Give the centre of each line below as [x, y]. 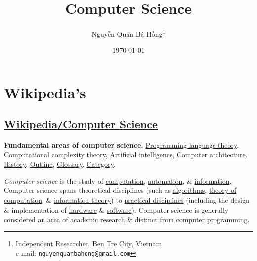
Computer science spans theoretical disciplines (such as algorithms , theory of [120, 190]
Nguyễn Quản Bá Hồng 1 [128, 33]
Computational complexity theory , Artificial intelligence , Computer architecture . [126, 154]
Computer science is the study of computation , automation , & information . [118, 180]
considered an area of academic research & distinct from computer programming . [127, 219]
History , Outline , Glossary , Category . [60, 164]
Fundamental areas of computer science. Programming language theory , [122, 144]
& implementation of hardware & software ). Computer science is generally [116, 209]
